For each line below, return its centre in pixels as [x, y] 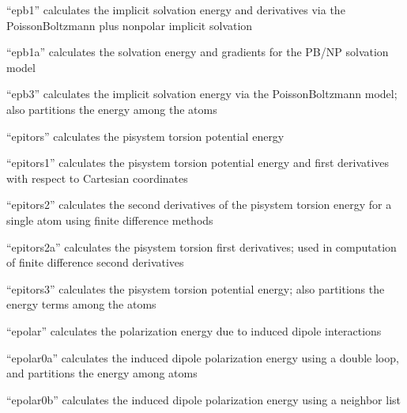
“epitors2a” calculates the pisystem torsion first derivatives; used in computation [202, 246]
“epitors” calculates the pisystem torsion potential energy [145, 136]
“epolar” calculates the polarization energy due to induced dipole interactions [194, 330]
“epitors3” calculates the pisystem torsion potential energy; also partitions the [196, 288]
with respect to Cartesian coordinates [97, 178]
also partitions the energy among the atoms [112, 109]
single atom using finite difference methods [110, 220]
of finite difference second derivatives [95, 262]
